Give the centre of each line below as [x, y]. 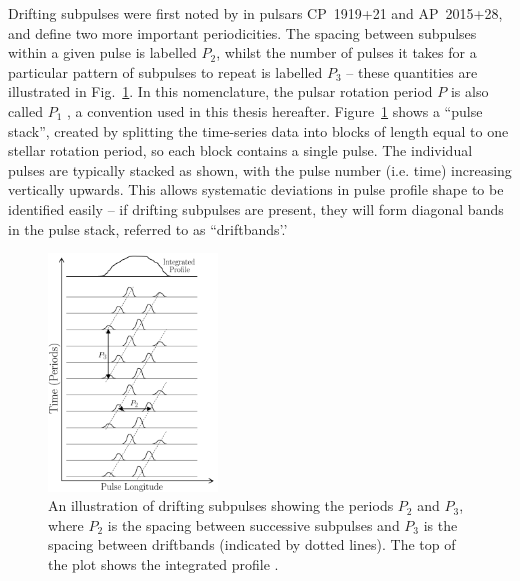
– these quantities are [412, 71]
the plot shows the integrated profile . [163, 564]
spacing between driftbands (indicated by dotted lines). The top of [252, 544]
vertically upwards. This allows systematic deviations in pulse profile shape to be [256, 189]
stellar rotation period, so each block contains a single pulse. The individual [240, 150]
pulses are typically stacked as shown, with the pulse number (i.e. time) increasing [260, 169]
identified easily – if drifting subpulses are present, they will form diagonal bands [256, 208]
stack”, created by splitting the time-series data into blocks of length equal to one [258, 130]
